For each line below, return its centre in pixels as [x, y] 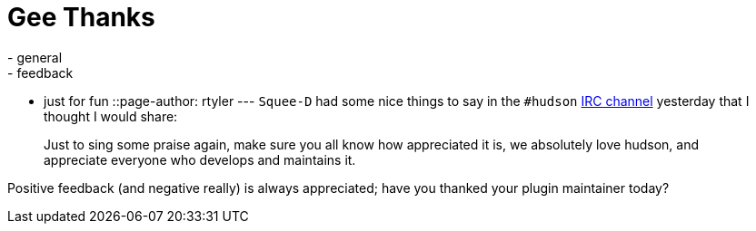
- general [35, 57]
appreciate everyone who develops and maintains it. [200, 159]
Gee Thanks [81, 17]
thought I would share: [111, 116]
